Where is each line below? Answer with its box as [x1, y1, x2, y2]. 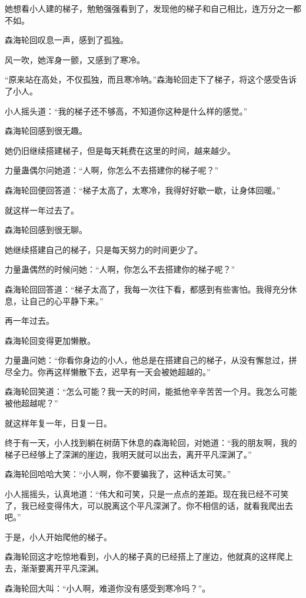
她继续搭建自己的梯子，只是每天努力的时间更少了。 [5, 243, 202, 255]
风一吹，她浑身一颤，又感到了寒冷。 [5, 53, 145, 65]
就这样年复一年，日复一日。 [5, 416, 112, 429]
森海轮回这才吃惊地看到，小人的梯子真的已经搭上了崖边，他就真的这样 [5, 550, 277, 563]
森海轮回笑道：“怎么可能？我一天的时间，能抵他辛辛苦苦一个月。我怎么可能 [5, 385, 297, 397]
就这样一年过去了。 [5, 203, 79, 216]
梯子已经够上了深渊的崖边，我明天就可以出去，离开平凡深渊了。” [5, 448, 252, 460]
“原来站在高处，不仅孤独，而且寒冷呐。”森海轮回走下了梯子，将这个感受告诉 [5, 73, 297, 86]
